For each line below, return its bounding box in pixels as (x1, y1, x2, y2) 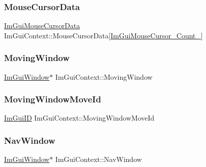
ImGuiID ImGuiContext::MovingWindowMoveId (4, 113, 154, 123)
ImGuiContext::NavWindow (55, 154, 142, 164)
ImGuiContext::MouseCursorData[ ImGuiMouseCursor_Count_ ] (4, 30, 203, 40)
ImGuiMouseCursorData (4, 20, 80, 31)
